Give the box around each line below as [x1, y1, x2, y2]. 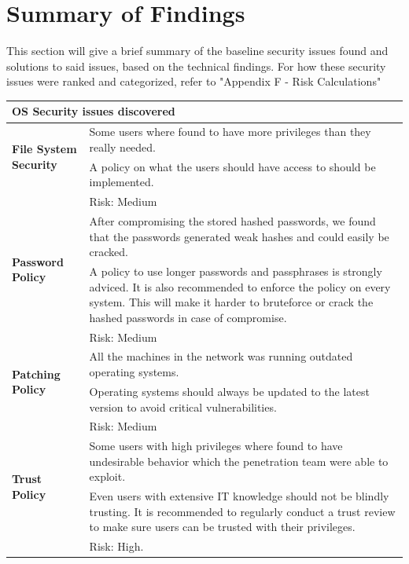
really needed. [89, 138, 157, 155]
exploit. [89, 468, 126, 485]
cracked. [89, 244, 128, 260]
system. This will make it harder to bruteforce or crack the [89, 294, 374, 310]
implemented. [89, 174, 154, 190]
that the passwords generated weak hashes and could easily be [89, 228, 389, 244]
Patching [12, 365, 61, 382]
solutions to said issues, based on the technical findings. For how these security [6, 57, 386, 74]
